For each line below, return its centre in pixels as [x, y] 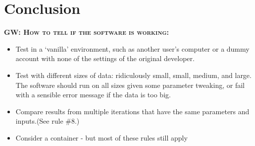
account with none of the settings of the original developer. [105, 58]
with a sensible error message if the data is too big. [93, 95]
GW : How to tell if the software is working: [86, 32]
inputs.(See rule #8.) [48, 121]
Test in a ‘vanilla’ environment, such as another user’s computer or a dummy [132, 48]
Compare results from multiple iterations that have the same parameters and [132, 111]
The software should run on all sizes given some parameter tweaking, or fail [130, 85]
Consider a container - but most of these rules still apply [102, 137]
